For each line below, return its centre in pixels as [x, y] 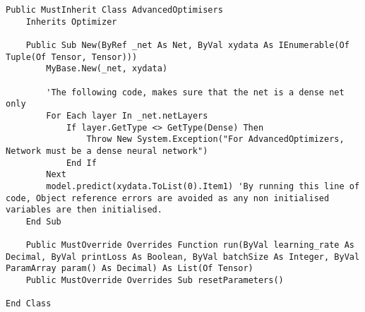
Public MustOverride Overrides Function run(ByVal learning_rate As [190, 245]
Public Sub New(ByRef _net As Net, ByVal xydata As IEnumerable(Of [187, 45]
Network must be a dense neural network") [107, 151]
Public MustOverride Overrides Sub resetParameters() [155, 281]
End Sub [43, 221]
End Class [29, 304]
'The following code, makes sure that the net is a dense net [195, 92]
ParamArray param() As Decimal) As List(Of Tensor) [130, 269]
